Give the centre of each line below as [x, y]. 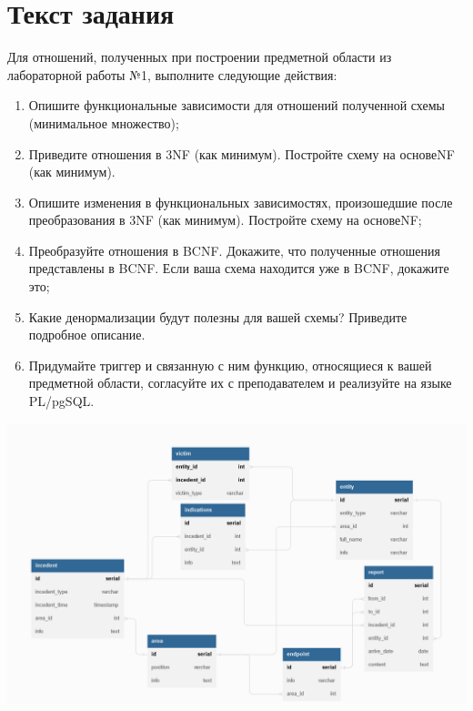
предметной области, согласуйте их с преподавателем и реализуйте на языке [240, 383]
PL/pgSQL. [61, 401]
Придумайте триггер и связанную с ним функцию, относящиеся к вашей [230, 365]
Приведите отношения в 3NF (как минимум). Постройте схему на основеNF [242, 153]
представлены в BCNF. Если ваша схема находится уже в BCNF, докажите [239, 268]
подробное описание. [87, 335]
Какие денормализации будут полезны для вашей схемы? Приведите [218, 316]
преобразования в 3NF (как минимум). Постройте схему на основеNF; [225, 220]
